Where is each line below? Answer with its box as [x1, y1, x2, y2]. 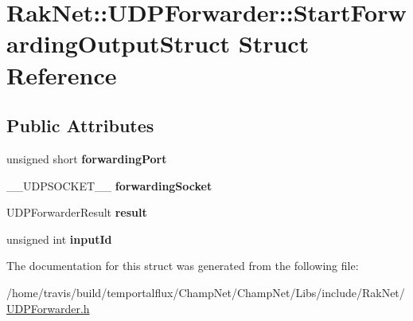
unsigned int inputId [6, 230, 112, 247]
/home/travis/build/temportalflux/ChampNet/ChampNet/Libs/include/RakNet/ [6, 284, 405, 300]
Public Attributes [6, 113, 154, 138]
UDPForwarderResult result [6, 204, 147, 221]
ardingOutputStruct [6, 27, 231, 60]
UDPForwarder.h [6, 299, 90, 316]
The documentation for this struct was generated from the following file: [6, 257, 359, 274]
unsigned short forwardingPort [6, 150, 167, 166]
